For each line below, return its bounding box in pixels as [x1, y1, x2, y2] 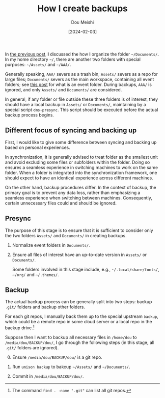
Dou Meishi [71, 19, 94, 25]
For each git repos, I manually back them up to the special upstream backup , [5, 313, 159, 319]
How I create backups [37, 3, 128, 14]
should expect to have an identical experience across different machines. [5, 175, 153, 181]
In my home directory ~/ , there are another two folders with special [5, 56, 141, 62]
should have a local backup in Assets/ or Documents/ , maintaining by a [5, 101, 146, 107]
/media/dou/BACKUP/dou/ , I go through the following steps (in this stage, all [5, 340, 155, 345]
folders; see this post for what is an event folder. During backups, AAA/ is [5, 82, 152, 87]
